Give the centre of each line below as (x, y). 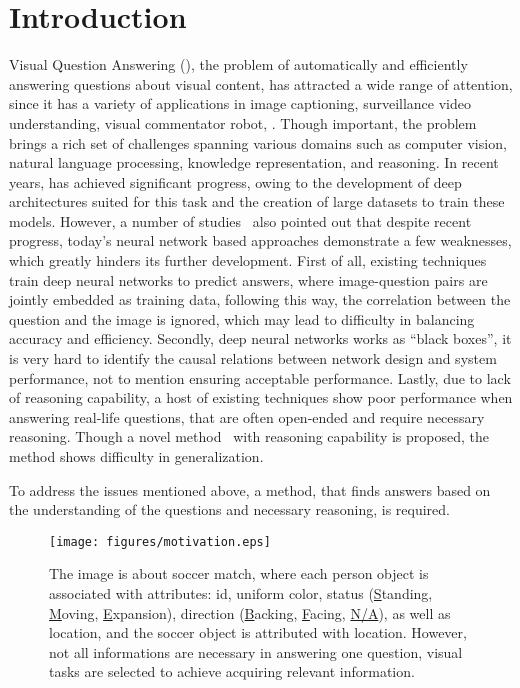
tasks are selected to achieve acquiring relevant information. (232, 671)
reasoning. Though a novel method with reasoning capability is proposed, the (249, 436)
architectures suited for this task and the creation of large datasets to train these (257, 201)
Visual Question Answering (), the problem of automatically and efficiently (238, 64)
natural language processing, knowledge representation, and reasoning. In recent (254, 162)
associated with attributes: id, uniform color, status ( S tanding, (241, 593)
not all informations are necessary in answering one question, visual (256, 651)
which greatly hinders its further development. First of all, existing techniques (248, 260)
